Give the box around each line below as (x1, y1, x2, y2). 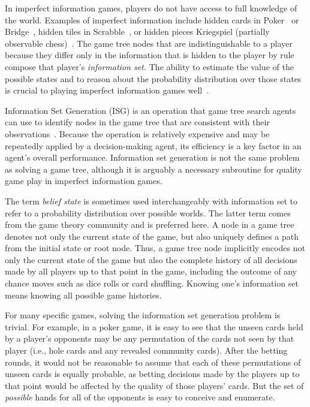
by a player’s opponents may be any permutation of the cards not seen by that (5, 332, 294, 345)
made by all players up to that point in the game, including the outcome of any (5, 265, 297, 278)
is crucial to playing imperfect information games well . (5, 84, 209, 97)
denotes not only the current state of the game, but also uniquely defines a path (5, 230, 299, 242)
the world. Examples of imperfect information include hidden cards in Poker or (5, 13, 299, 26)
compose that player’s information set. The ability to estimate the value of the (5, 60, 294, 73)
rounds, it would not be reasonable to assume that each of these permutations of (5, 355, 301, 368)
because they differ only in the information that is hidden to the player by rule (5, 49, 294, 61)
